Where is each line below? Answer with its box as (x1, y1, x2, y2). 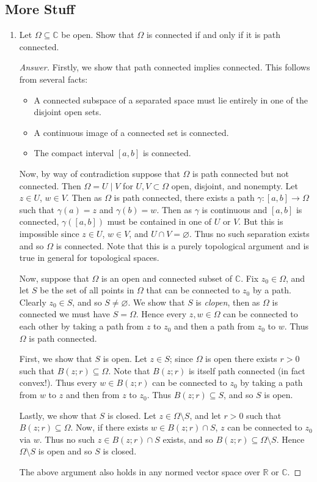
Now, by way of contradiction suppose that (19, 167, 180, 179)
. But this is (238, 215, 283, 228)
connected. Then (19, 179, 81, 192)
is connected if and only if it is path (146, 28, 281, 41)
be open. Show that (61, 28, 134, 41)
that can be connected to (146, 284, 240, 296)
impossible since (19, 227, 79, 239)
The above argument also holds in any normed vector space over (19, 465, 260, 478)
